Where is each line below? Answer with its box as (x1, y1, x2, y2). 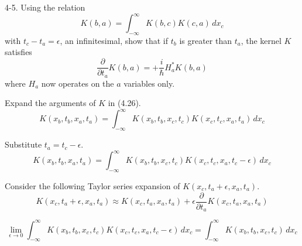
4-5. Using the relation (5, 1, 85, 13)
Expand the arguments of (5, 97, 96, 109)
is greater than (179, 34, 232, 46)
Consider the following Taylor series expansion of (5, 179, 180, 192)
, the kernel (241, 34, 282, 46)
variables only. (123, 77, 175, 89)
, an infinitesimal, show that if (60, 34, 169, 46)
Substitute (5, 138, 42, 151)
